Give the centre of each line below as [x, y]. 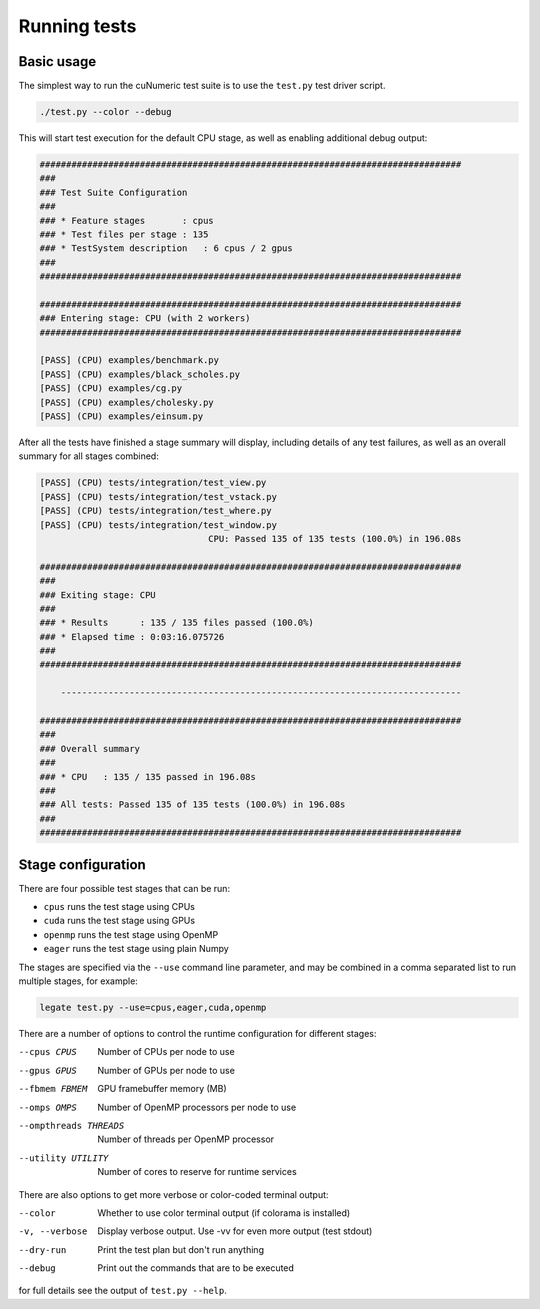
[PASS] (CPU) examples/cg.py [111, 388]
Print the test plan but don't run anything [181, 1249]
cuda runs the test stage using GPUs [119, 921]
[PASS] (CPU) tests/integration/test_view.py [153, 483]
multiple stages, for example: [78, 981]
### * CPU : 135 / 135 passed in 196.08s [148, 776]
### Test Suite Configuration [113, 192]
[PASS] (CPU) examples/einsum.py [121, 416]
